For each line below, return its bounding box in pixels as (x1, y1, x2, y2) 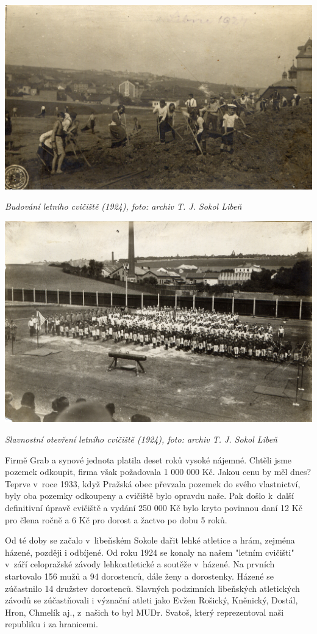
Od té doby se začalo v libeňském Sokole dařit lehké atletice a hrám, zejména (5, 534, 295, 547)
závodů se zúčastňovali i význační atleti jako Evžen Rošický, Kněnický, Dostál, (5, 594, 298, 606)
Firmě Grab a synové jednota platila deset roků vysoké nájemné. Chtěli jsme (5, 453, 292, 466)
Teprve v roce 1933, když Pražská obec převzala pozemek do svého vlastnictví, (5, 477, 301, 490)
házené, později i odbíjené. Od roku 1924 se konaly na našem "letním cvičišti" (5, 545, 294, 558)
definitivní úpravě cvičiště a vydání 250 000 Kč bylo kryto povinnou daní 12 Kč (5, 501, 302, 514)
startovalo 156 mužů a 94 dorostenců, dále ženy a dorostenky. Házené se (5, 570, 274, 582)
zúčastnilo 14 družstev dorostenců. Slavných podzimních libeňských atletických (5, 581, 300, 594)
